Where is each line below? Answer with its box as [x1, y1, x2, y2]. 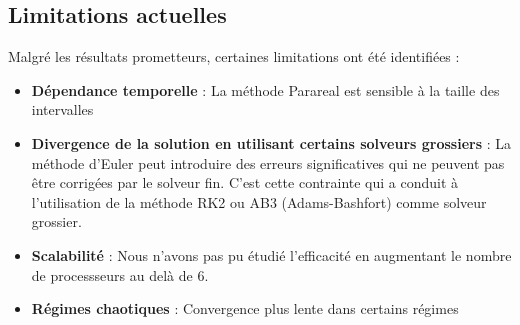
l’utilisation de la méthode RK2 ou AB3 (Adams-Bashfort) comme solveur [31, 191, 487, 212]
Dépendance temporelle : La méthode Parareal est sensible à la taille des [31, 79, 500, 100]
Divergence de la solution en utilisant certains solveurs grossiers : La [31, 132, 512, 153]
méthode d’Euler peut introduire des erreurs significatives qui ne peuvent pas [31, 152, 505, 173]
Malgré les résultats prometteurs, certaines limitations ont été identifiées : [8, 46, 460, 67]
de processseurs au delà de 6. [31, 264, 209, 285]
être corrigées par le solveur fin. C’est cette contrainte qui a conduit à [31, 172, 459, 193]
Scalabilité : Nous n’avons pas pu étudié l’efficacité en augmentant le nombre [31, 244, 512, 265]
